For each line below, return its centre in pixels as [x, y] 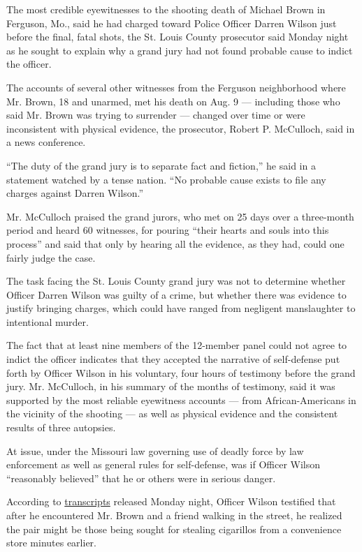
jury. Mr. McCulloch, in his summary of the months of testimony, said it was [171, 386]
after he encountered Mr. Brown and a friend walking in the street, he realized [174, 515]
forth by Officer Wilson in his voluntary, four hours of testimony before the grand [181, 372]
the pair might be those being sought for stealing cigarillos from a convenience [174, 529]
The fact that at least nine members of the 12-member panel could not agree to [177, 345]
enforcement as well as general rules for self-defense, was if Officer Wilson [164, 464]
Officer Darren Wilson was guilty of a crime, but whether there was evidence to [176, 294]
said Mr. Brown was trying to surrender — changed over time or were [156, 115]
